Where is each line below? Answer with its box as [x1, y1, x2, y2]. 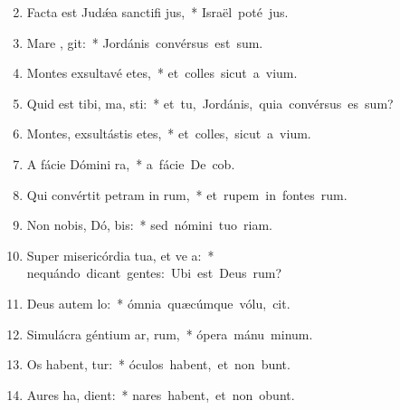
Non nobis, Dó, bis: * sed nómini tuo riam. [26, 215, 272, 234]
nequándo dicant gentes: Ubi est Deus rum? [26, 263, 282, 282]
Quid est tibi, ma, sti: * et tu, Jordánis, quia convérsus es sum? [26, 93, 394, 112]
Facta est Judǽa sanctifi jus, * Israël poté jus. [26, 3, 289, 21]
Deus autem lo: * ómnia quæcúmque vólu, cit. [26, 293, 290, 312]
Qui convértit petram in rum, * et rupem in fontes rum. [26, 185, 348, 204]
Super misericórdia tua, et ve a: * [26, 245, 214, 264]
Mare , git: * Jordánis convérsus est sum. [26, 33, 263, 52]
